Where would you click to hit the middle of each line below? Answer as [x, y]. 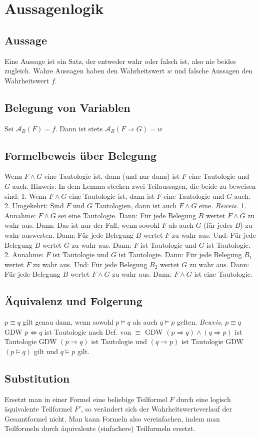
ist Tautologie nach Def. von [88, 331]
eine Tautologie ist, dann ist [112, 196]
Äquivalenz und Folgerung [73, 301]
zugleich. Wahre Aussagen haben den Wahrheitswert [85, 71]
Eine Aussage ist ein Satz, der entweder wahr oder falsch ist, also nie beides [120, 61]
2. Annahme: [24, 254]
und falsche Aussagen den [213, 71]
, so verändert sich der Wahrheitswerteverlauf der [156, 409]
